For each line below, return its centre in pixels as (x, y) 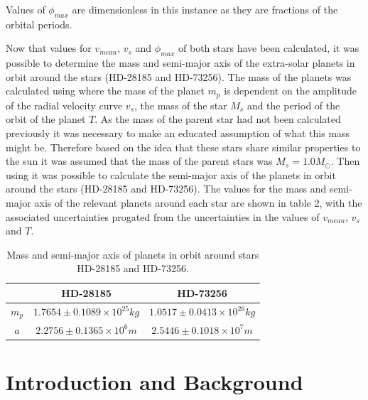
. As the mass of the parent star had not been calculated (218, 119)
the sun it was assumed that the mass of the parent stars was (139, 161)
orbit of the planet (46, 119)
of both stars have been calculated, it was (269, 48)
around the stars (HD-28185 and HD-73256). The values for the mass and (166, 189)
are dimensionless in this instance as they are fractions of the (205, 9)
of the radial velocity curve (64, 105)
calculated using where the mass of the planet (105, 91)
